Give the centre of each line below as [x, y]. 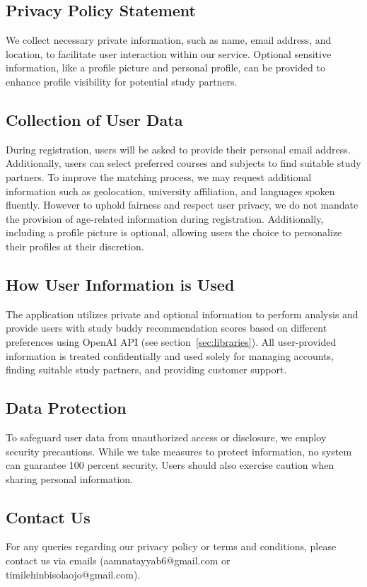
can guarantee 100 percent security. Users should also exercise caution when [170, 465]
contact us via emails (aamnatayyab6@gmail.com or [118, 560]
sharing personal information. [69, 478]
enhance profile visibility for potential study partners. [122, 81]
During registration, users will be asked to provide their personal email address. [178, 149]
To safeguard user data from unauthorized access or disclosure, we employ [166, 437]
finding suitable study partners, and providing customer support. [146, 370]
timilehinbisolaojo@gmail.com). [73, 574]
